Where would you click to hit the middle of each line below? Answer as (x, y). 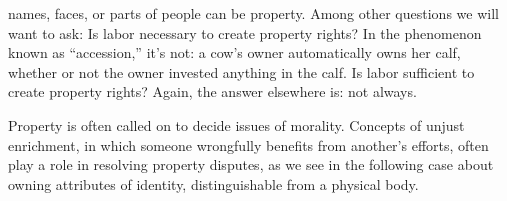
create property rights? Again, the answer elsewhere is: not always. (212, 91)
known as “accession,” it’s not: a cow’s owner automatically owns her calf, (234, 52)
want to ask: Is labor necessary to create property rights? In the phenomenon (245, 32)
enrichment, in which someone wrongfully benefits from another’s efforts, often (248, 144)
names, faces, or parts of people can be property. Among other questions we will (253, 13)
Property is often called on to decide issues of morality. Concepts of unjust (236, 124)
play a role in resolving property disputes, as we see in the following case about (251, 164)
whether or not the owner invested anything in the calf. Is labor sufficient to (241, 71)
